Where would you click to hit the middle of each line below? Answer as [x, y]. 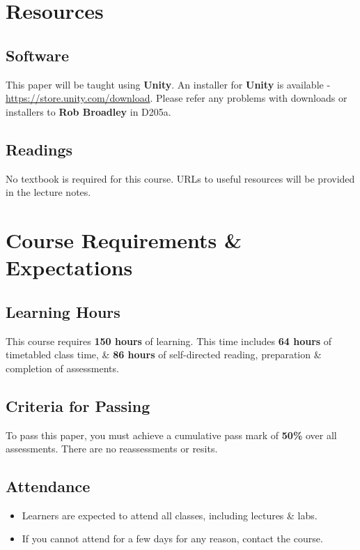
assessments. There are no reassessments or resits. [112, 449]
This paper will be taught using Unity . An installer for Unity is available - [168, 84]
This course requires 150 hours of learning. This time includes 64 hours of [169, 341]
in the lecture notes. [48, 192]
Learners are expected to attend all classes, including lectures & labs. [170, 515]
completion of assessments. [62, 368]
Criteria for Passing [78, 405]
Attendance [48, 486]
